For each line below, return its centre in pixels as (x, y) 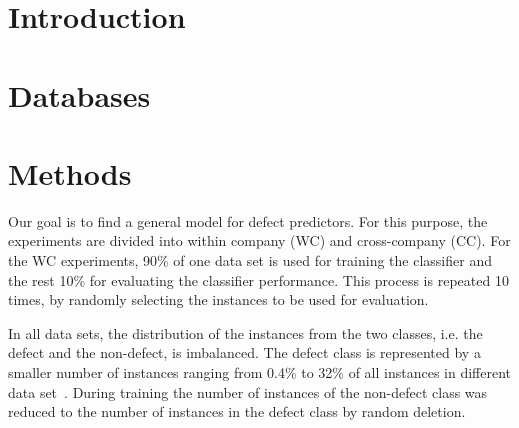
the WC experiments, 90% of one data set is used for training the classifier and (250, 260)
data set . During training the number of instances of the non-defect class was (248, 391)
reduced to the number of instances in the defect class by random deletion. (237, 411)
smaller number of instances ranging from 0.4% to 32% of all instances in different (260, 372)
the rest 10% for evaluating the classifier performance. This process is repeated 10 (258, 279)
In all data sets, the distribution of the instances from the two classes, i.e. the (245, 332)
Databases (79, 94)
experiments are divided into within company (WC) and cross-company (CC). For (259, 240)
